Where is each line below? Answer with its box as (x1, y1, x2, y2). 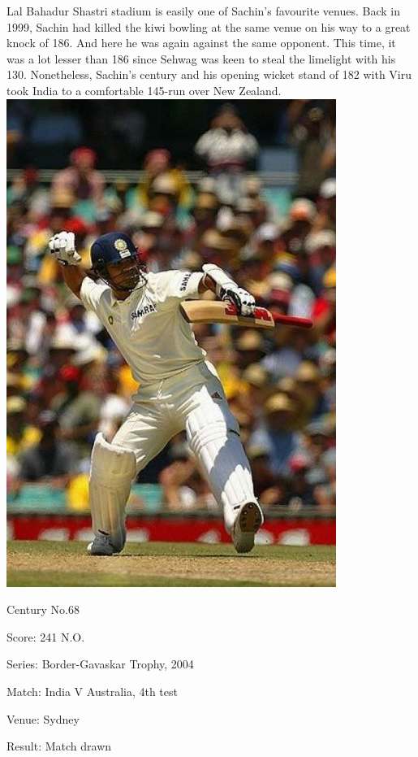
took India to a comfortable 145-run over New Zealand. (6, 81, 282, 98)
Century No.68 (6, 601, 80, 618)
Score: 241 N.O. (6, 628, 85, 645)
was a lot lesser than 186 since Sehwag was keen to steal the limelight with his (6, 50, 396, 67)
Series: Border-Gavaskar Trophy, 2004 (6, 655, 194, 672)
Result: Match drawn (6, 737, 112, 755)
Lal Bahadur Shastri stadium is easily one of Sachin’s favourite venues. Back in (6, 2, 400, 19)
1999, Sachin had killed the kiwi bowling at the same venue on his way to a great (6, 18, 411, 35)
